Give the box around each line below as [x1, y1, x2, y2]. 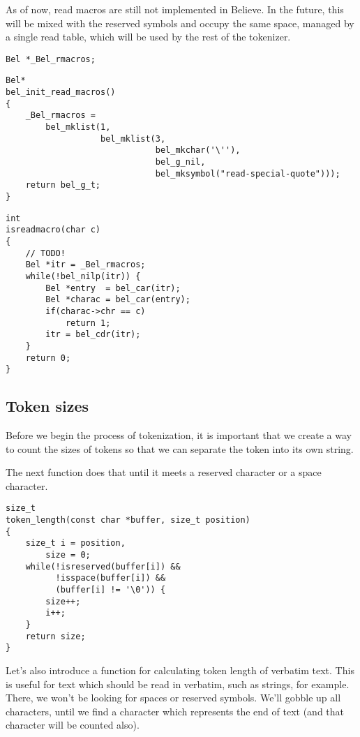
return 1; [65, 318, 111, 328]
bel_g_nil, [155, 157, 206, 167]
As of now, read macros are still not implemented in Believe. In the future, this [6, 2, 344, 16]
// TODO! [25, 248, 66, 258]
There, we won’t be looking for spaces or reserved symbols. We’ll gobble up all [6, 690, 341, 705]
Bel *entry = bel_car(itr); [45, 283, 181, 293]
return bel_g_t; [25, 180, 101, 191]
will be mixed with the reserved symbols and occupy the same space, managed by [6, 15, 354, 30]
